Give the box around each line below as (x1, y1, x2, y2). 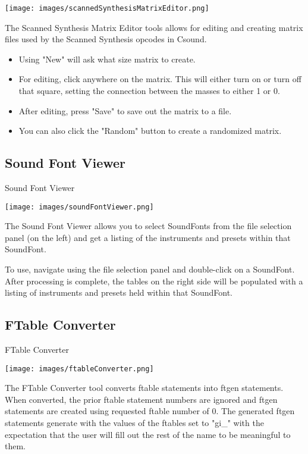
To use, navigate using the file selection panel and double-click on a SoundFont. (5, 263, 295, 275)
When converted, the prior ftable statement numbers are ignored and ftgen (5, 393, 278, 405)
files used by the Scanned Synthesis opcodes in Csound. (5, 33, 207, 45)
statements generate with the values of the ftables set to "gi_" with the (5, 417, 264, 429)
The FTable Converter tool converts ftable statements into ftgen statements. (5, 381, 284, 394)
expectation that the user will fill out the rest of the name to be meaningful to (5, 428, 291, 440)
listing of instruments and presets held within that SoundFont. (5, 286, 232, 299)
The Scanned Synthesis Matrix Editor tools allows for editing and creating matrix (5, 21, 303, 33)
